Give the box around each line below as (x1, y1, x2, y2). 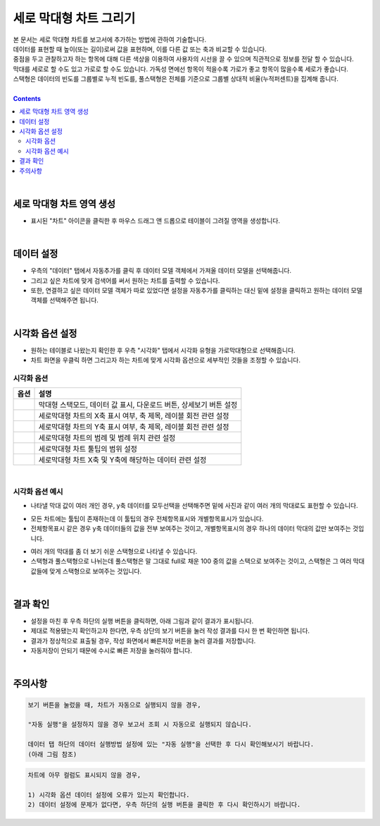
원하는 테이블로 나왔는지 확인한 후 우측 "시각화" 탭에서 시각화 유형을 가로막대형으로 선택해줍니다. (30, 346, 296, 354)
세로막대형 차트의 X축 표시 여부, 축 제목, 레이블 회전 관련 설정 (38, 411, 229, 421)
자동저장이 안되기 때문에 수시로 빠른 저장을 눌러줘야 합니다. (30, 646, 193, 655)
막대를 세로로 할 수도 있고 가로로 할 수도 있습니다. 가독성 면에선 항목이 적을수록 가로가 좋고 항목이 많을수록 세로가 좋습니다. (13, 64, 348, 73)
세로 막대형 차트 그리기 (13, 11, 136, 26)
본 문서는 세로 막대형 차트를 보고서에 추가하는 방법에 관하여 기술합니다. (13, 35, 207, 44)
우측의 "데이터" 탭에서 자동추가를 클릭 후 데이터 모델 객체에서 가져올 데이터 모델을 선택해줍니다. (30, 267, 292, 275)
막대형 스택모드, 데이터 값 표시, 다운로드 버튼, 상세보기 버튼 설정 (38, 400, 238, 410)
